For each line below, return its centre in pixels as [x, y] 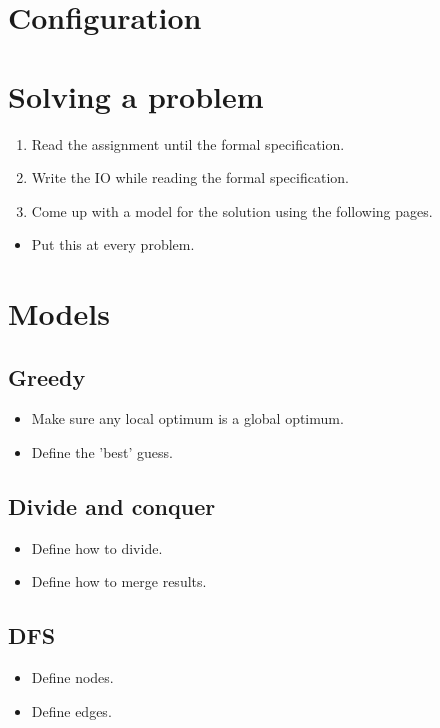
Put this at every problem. [113, 244]
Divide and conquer [112, 506]
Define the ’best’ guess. [102, 452]
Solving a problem [136, 95]
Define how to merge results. [119, 581]
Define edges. [71, 710]
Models [59, 313]
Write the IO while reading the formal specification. [190, 177]
